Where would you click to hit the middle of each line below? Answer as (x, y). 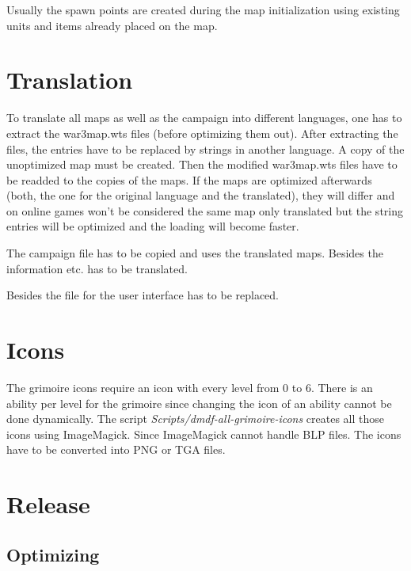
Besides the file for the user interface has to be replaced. (143, 295)
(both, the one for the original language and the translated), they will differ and (201, 195)
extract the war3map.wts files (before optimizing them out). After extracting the (202, 133)
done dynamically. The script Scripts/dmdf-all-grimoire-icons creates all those (196, 419)
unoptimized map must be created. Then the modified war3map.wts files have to (202, 164)
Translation (70, 80)
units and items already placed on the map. (112, 25)
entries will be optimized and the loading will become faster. (153, 226)
